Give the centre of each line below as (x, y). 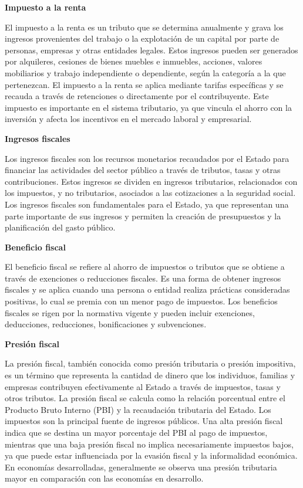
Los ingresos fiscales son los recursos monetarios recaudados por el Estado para (147, 158)
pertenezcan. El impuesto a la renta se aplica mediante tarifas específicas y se (144, 84)
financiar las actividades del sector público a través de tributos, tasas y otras (143, 170)
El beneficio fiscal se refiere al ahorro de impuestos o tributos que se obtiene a (145, 267)
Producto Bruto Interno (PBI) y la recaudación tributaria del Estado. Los (138, 409)
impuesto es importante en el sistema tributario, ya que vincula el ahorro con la (148, 107)
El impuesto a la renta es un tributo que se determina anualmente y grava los (144, 27)
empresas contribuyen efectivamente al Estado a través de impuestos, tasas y (143, 386)
